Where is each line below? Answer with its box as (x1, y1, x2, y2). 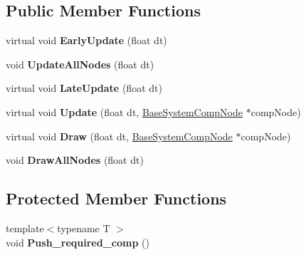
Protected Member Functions (6, 187, 227, 209)
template (6, 220, 44, 235)
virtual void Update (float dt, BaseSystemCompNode (6, 104, 243, 119)
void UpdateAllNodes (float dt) (6, 56, 154, 71)
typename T (57, 220, 110, 235)
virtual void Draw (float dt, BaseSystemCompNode (6, 128, 233, 143)
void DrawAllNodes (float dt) (6, 152, 144, 167)
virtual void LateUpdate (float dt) (6, 80, 162, 95)
